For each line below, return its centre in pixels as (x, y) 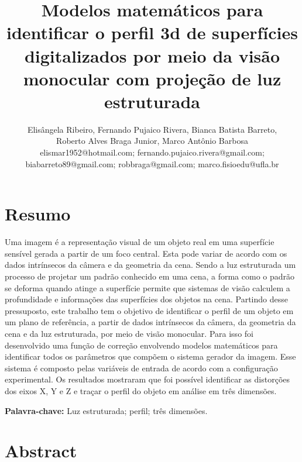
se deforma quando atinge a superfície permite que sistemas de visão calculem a (147, 287)
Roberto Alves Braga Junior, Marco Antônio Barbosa (152, 141)
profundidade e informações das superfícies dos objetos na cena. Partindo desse (146, 299)
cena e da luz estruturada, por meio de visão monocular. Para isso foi (129, 333)
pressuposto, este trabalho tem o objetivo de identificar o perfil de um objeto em (149, 310)
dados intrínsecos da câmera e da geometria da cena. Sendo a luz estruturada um (150, 265)
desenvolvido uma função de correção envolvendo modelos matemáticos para (141, 345)
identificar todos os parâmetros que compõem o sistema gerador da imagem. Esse (150, 356)
